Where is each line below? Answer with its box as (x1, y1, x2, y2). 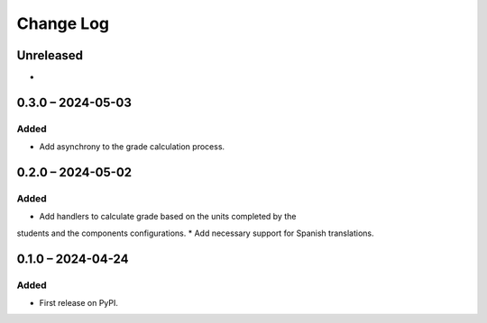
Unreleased (16, 48, 84, 63)
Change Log (16, 13, 110, 33)
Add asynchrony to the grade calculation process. (39, 141, 225, 152)
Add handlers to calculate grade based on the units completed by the (39, 211, 297, 222)
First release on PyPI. (39, 297, 119, 308)
